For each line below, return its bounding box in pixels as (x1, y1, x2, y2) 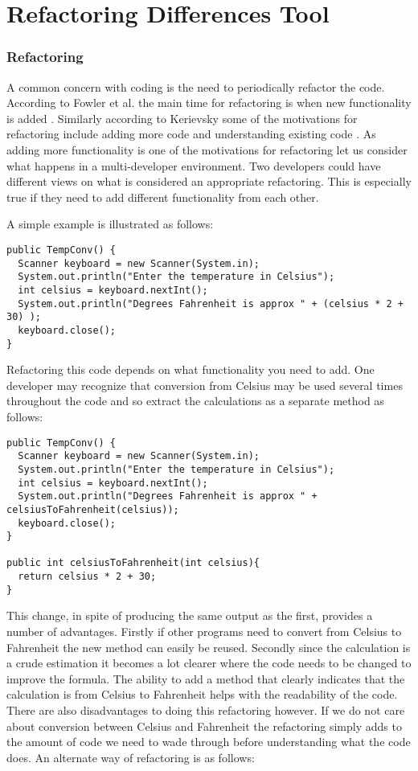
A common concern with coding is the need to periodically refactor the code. (6, 78, 385, 95)
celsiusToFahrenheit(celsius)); (6, 503, 179, 515)
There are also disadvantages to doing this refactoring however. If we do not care (6, 702, 405, 718)
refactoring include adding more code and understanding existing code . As (6, 125, 376, 142)
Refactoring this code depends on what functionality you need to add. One (6, 361, 375, 378)
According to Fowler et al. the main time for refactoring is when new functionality (6, 94, 412, 111)
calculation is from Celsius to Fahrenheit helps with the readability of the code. (6, 686, 398, 703)
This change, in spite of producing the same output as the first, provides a (6, 607, 373, 624)
